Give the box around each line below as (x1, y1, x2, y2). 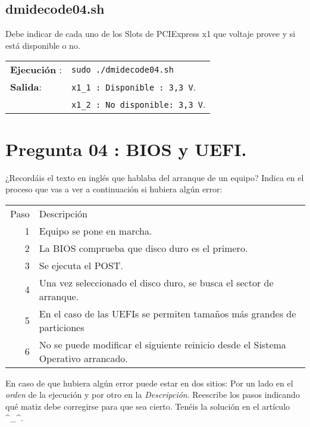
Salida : (10, 80, 42, 94)
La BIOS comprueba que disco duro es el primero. (39, 241, 248, 255)
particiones (39, 320, 84, 334)
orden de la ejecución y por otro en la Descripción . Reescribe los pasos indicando (5, 388, 300, 401)
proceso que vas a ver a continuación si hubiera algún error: (5, 183, 223, 195)
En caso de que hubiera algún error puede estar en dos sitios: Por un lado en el (5, 376, 293, 389)
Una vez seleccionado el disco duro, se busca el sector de (39, 275, 274, 289)
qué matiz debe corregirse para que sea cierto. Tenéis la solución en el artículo (5, 400, 290, 412)
